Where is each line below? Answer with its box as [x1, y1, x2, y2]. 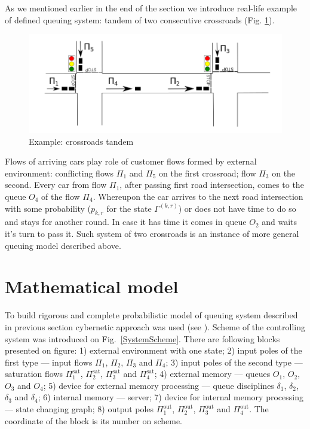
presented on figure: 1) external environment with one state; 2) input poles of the [5, 344, 302, 357]
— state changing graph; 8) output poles [5, 403, 154, 415]
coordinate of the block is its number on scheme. [5, 414, 183, 427]
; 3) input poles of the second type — [165, 355, 303, 368]
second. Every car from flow [5, 178, 107, 191]
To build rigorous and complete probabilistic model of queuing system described [5, 309, 298, 321]
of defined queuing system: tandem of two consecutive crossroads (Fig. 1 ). [5, 13, 275, 26]
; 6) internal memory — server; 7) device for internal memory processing [38, 391, 303, 403]
